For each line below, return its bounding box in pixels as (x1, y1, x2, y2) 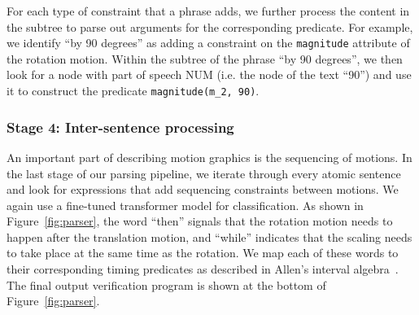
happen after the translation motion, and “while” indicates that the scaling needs (7, 228, 412, 245)
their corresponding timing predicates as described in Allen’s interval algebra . (7, 260, 399, 278)
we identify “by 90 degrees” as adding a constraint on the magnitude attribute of (7, 34, 410, 51)
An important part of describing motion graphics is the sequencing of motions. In (7, 148, 412, 165)
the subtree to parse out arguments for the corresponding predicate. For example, (7, 18, 413, 35)
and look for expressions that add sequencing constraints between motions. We (7, 181, 399, 198)
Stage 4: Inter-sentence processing (7, 116, 234, 137)
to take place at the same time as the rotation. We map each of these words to (7, 244, 399, 261)
